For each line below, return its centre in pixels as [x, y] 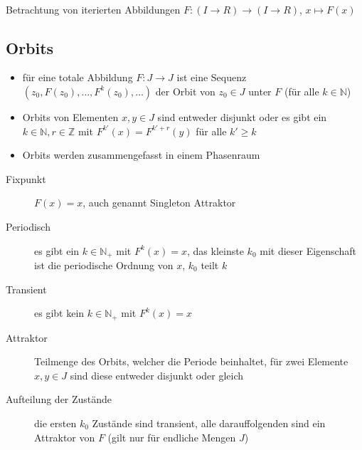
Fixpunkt [26, 178]
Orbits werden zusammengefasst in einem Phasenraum [141, 155]
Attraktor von [65, 437]
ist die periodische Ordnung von [104, 265]
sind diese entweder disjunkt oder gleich [157, 375]
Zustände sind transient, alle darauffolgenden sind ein [209, 423]
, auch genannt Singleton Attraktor [159, 203]
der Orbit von [185, 91]
